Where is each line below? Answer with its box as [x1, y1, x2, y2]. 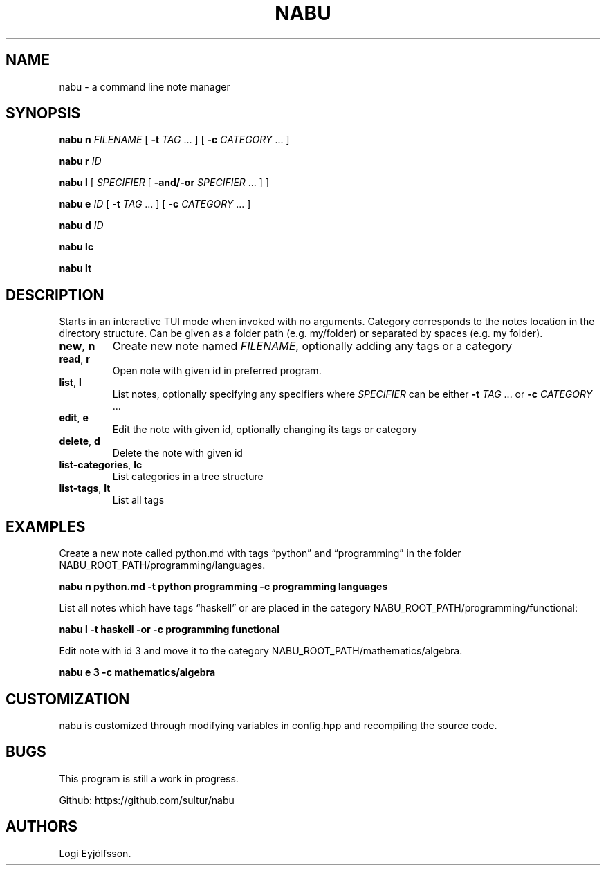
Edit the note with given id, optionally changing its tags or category [112, 423, 417, 436]
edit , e [59, 412, 89, 424]
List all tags [112, 494, 165, 506]
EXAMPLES [6, 517, 86, 535]
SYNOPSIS [6, 104, 81, 122]
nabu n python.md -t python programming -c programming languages [59, 580, 388, 593]
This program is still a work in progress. [59, 772, 239, 785]
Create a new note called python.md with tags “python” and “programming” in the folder [59, 547, 461, 560]
